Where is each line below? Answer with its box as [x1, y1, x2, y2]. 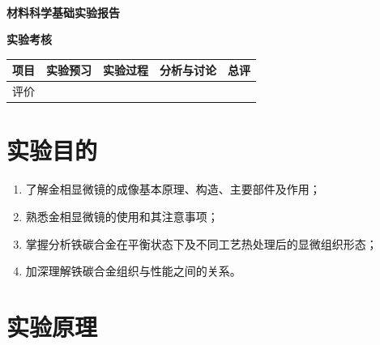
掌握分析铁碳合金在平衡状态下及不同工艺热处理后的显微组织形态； [25, 235, 378, 252]
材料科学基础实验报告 [6, 3, 120, 20]
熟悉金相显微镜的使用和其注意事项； [25, 207, 219, 224]
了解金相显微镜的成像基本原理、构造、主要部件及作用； [25, 181, 321, 198]
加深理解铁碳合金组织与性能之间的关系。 [25, 262, 241, 279]
